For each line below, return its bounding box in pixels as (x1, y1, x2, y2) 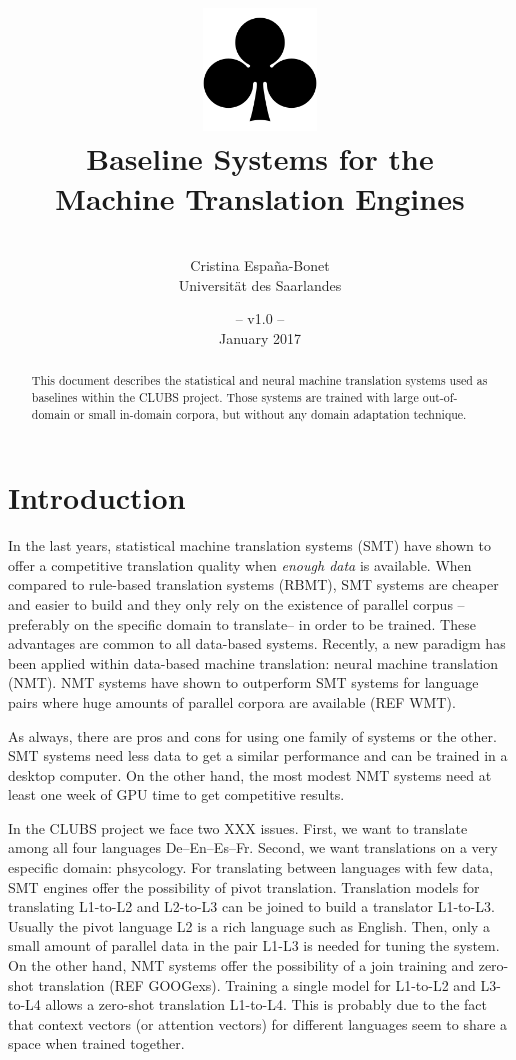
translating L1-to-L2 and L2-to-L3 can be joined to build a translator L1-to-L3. (8, 896, 495, 917)
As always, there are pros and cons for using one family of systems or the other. (8, 725, 497, 746)
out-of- (422, 388, 458, 405)
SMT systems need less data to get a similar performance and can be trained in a (8, 745, 508, 766)
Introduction (8, 477, 186, 518)
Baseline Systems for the (86, 138, 434, 179)
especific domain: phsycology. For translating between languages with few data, (8, 857, 494, 878)
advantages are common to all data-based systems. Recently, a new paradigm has (8, 633, 506, 654)
